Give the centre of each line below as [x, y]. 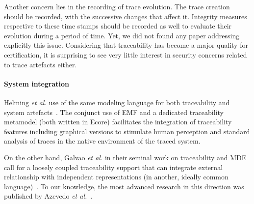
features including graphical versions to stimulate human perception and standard [127, 131]
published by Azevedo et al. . [48, 196]
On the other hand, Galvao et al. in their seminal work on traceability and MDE [125, 157]
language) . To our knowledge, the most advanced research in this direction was [124, 186]
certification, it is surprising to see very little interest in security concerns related [126, 54]
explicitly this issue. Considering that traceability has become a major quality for [126, 45]
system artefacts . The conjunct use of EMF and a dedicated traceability [114, 112]
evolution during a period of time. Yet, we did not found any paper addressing [122, 35]
